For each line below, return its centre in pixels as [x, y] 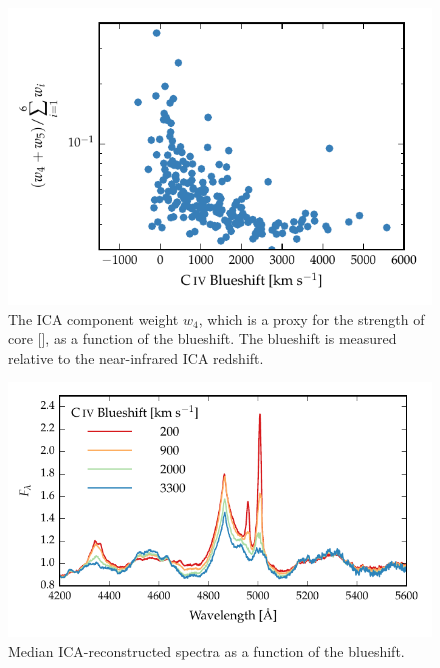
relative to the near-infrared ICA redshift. [136, 357]
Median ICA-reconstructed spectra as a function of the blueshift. [206, 650]
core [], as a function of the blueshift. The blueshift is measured [202, 338]
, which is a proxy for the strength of [311, 318]
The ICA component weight [93, 318]
